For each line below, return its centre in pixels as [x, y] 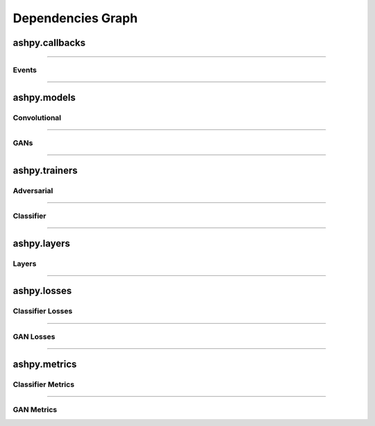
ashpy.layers [42, 243]
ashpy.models [44, 97]
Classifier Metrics [44, 384]
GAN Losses [34, 336]
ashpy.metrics [45, 364]
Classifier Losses [43, 311]
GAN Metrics [35, 410]
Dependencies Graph [75, 18]
